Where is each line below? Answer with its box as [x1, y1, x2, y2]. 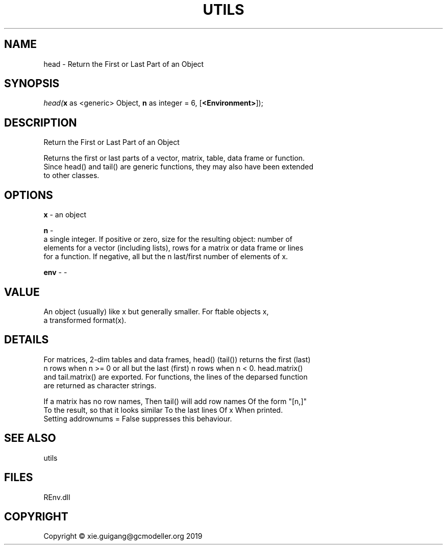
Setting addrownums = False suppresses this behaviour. [43, 414, 232, 423]
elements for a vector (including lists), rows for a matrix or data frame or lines [43, 243, 304, 253]
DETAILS [4, 333, 49, 346]
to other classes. [43, 171, 100, 180]
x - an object [43, 210, 86, 219]
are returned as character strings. [43, 381, 157, 390]
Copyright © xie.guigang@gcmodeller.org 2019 [43, 532, 203, 541]
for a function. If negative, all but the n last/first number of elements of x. [43, 252, 288, 261]
